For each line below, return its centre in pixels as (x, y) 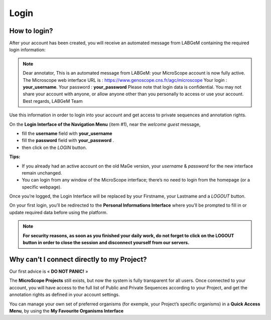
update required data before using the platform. (58, 212)
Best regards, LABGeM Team (53, 101)
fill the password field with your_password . (68, 140)
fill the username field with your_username (67, 133)
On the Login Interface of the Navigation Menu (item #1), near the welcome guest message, (105, 124)
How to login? (31, 31)
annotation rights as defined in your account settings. (64, 295)
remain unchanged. (42, 173)
